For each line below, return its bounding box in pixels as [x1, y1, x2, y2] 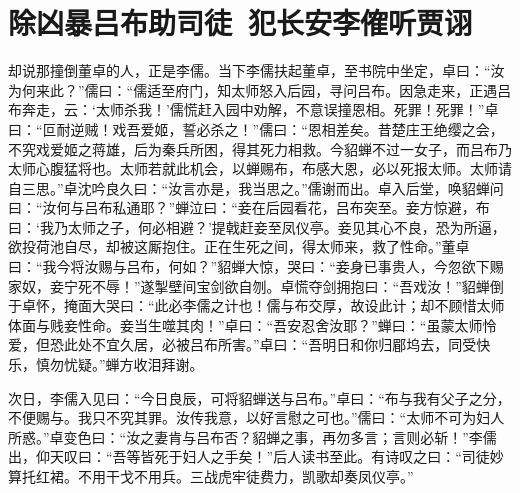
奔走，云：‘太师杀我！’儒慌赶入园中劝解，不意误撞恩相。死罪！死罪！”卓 [21, 99, 499, 120]
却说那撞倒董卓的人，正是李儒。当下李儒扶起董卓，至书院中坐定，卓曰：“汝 [8, 60, 505, 81]
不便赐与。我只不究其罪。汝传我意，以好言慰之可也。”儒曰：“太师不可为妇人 [8, 407, 505, 428]
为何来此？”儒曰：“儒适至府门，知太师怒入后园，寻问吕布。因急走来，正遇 [8, 79, 498, 100]
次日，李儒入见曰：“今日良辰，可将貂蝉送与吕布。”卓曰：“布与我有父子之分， [8, 387, 511, 408]
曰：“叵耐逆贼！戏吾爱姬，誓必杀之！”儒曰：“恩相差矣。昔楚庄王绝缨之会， [8, 118, 504, 139]
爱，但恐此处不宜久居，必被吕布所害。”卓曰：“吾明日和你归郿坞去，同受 [8, 334, 477, 355]
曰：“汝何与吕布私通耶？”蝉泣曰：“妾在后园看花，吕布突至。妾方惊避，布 [8, 197, 490, 218]
